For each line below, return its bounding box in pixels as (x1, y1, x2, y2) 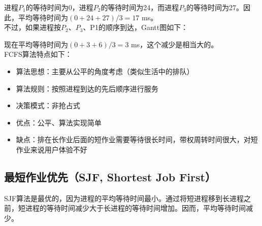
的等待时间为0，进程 (25, 2, 93, 12)
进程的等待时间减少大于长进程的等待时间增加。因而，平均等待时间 (25, 203, 246, 213)
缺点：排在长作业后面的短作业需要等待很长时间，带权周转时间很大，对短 (16, 134, 258, 145)
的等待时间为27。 (186, 2, 244, 12)
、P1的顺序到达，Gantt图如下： (83, 22, 188, 33)
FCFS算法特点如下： (4, 49, 72, 59)
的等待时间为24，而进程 (101, 2, 179, 12)
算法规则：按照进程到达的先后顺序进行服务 (16, 83, 158, 93)
